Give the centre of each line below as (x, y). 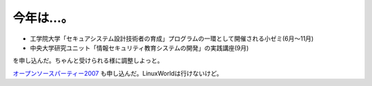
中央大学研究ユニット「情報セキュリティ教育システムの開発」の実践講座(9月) (139, 47)
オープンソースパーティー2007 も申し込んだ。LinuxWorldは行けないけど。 (118, 73)
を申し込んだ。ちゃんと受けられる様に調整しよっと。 (88, 61)
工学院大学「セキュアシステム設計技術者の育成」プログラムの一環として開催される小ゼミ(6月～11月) (172, 39)
